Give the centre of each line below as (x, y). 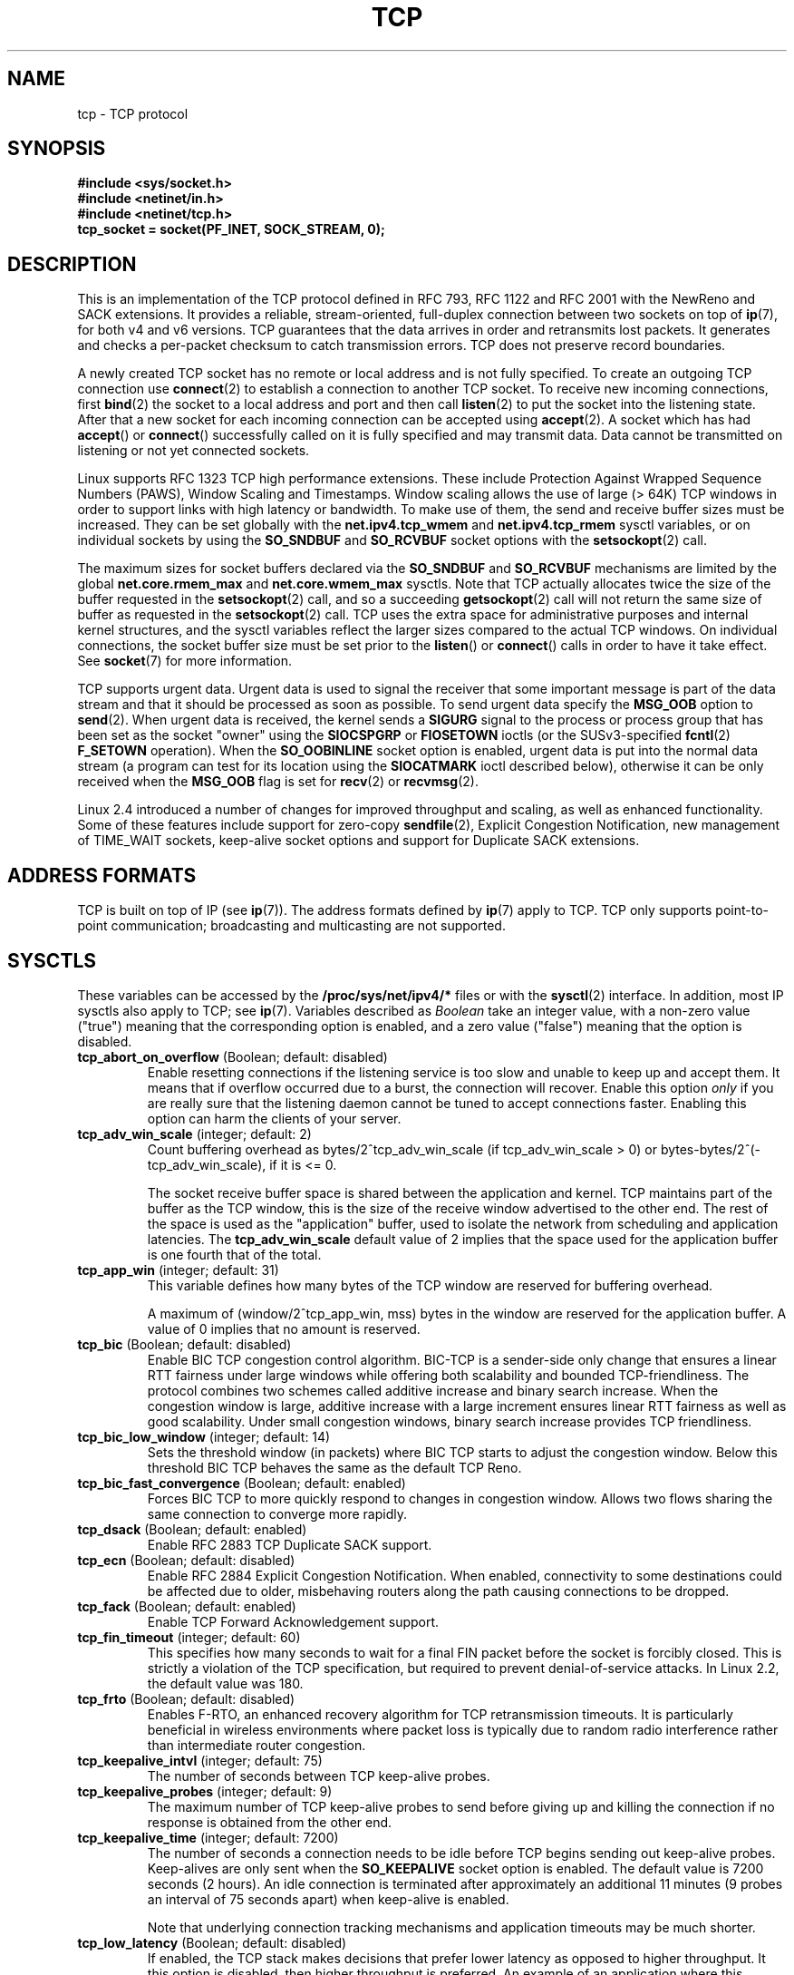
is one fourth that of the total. (234, 1254)
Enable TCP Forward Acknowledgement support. (293, 1621)
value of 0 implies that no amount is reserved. (284, 1328)
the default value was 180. (225, 1683)
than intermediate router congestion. (257, 1745)
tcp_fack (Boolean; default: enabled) (187, 1606)
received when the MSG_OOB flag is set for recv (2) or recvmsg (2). (278, 782)
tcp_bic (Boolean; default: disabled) (184, 1344)
